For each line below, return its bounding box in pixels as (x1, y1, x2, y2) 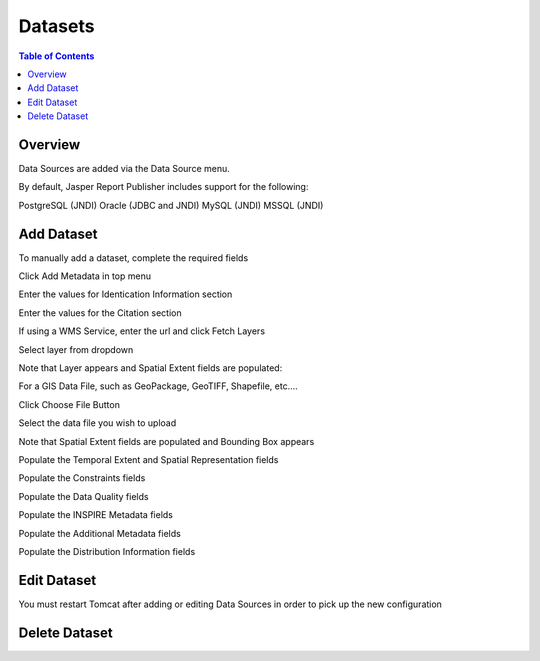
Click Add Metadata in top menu (18, 270, 152, 282)
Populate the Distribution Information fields (18, 545, 196, 557)
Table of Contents (18, 50, 95, 62)
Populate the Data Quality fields (18, 490, 149, 502)
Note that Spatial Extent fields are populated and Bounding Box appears (18, 435, 315, 447)
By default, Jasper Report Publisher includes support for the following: (18, 181, 309, 193)
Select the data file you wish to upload (18, 417, 177, 429)
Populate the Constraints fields (18, 472, 146, 484)
